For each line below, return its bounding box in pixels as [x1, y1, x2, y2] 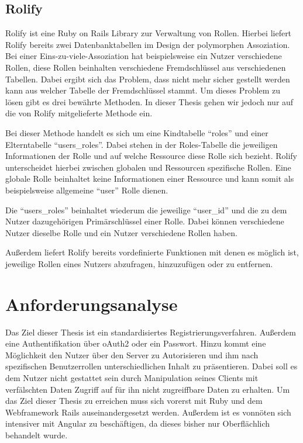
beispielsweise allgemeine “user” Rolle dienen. [5, 184, 168, 196]
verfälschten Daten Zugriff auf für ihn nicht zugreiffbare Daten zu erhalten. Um [5, 383, 290, 395]
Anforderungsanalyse [5, 292, 178, 316]
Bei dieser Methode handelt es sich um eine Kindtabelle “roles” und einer [5, 126, 268, 139]
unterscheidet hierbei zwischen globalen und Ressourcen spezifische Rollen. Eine [5, 161, 291, 173]
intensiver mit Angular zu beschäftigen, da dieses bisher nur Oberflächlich [5, 417, 270, 430]
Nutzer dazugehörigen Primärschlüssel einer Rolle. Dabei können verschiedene [5, 215, 284, 227]
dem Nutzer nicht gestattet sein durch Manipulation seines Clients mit [5, 371, 259, 383]
